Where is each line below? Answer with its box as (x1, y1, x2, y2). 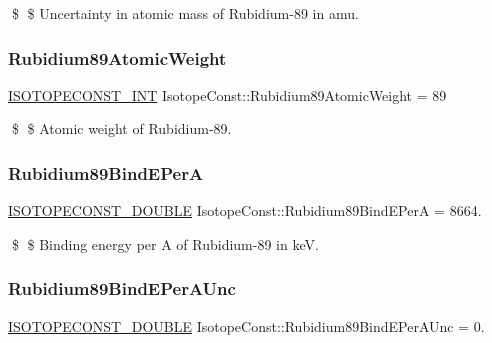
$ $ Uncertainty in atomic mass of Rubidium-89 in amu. (11, 3, 359, 23)
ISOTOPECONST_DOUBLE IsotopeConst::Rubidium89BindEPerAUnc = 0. (8, 315, 485, 336)
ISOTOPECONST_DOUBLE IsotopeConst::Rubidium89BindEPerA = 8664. (8, 200, 482, 221)
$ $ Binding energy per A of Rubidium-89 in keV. (11, 233, 319, 254)
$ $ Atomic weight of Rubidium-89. (11, 118, 232, 139)
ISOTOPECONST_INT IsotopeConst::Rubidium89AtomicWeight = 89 (8, 84, 447, 105)
